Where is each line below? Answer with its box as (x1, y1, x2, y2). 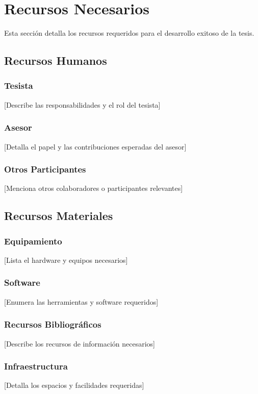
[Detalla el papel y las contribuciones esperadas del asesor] (4, 141, 187, 152)
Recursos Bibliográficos (4, 318, 101, 331)
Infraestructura (4, 360, 68, 373)
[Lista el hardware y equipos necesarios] (4, 254, 128, 265)
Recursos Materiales (4, 208, 113, 224)
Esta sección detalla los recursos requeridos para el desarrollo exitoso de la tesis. (4, 28, 254, 38)
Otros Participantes (4, 163, 86, 176)
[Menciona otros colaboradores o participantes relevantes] (4, 183, 183, 193)
